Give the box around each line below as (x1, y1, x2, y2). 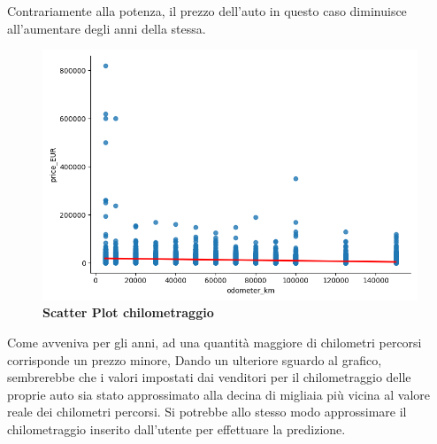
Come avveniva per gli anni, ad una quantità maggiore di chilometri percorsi (7, 333, 422, 352)
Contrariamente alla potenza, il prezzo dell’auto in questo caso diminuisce (7, 2, 407, 19)
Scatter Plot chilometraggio (42, 303, 214, 322)
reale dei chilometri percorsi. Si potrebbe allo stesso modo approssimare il (7, 402, 407, 421)
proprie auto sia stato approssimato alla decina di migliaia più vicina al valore (7, 385, 431, 403)
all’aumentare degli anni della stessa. (7, 19, 206, 37)
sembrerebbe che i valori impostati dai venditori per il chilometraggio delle (7, 368, 411, 386)
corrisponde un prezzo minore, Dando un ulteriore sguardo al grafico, (7, 350, 382, 369)
